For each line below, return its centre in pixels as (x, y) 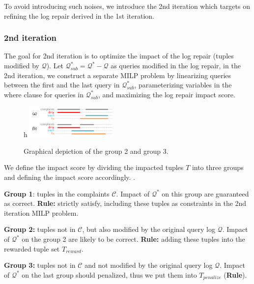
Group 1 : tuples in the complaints (57, 193)
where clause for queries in (44, 94)
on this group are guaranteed (205, 193)
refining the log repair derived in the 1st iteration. (79, 15)
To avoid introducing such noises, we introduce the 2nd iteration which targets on (127, 6)
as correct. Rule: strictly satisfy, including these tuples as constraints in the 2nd (125, 203)
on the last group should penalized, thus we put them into (109, 274)
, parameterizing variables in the (183, 85)
